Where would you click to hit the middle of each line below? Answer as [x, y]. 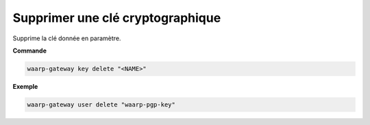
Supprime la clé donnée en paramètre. [67, 38]
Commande [30, 51]
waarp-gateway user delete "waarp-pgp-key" [101, 105]
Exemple [25, 86]
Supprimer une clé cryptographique [117, 18]
